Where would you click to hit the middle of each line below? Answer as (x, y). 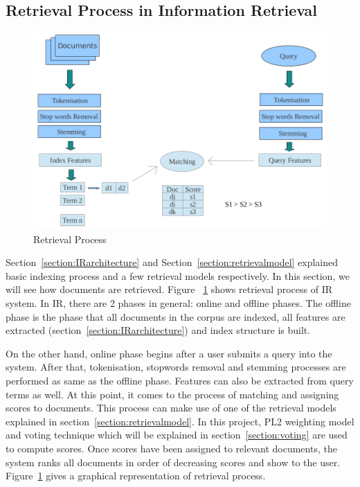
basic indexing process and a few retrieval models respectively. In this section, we (178, 275)
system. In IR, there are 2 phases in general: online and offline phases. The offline (178, 303)
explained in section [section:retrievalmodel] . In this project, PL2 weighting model (180, 421)
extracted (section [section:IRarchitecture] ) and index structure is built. (158, 330)
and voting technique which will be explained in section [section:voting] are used (177, 435)
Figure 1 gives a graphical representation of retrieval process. (136, 476)
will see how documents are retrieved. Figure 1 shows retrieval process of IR (169, 289)
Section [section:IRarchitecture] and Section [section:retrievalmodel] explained (172, 262)
